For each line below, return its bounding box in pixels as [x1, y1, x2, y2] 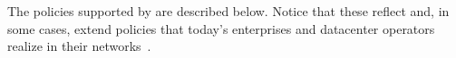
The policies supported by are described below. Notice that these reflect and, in [7, 2, 450, 20]
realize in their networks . [7, 37, 151, 55]
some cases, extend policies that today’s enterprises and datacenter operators [7, 19, 435, 37]
